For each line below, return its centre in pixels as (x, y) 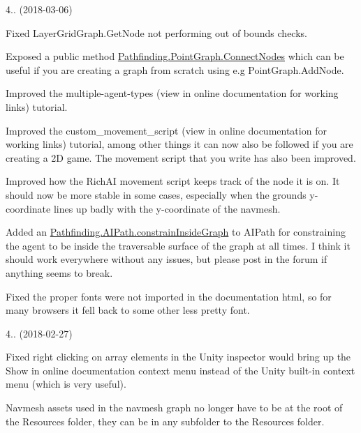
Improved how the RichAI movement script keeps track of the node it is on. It (173, 181)
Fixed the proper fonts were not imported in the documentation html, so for (169, 296)
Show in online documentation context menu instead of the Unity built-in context (180, 370)
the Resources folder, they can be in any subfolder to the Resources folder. (165, 421)
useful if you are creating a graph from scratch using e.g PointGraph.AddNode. (175, 69)
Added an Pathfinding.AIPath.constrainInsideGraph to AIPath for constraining (176, 232)
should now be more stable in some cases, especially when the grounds (156, 194)
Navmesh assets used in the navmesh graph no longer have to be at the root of (174, 408)
